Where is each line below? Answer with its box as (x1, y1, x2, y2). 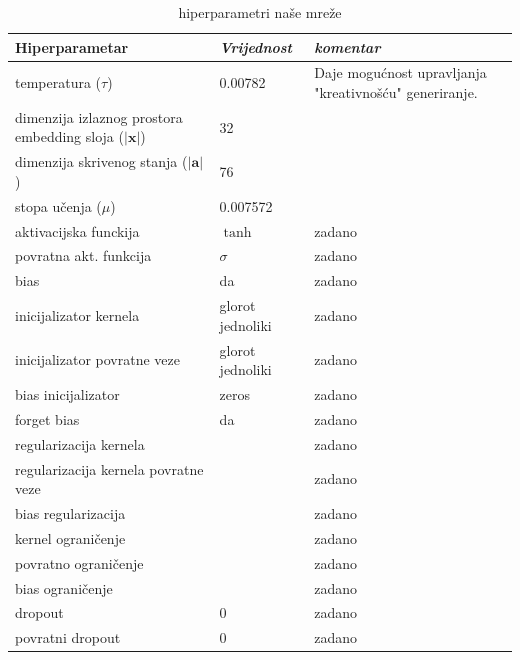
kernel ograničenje (15, 527, 126, 548)
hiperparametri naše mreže (178, 2, 342, 22)
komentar (314, 36, 381, 57)
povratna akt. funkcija (15, 245, 152, 266)
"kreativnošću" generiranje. (314, 82, 478, 103)
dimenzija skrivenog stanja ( (15, 151, 188, 172)
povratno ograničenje (15, 552, 144, 573)
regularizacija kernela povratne (15, 458, 204, 479)
